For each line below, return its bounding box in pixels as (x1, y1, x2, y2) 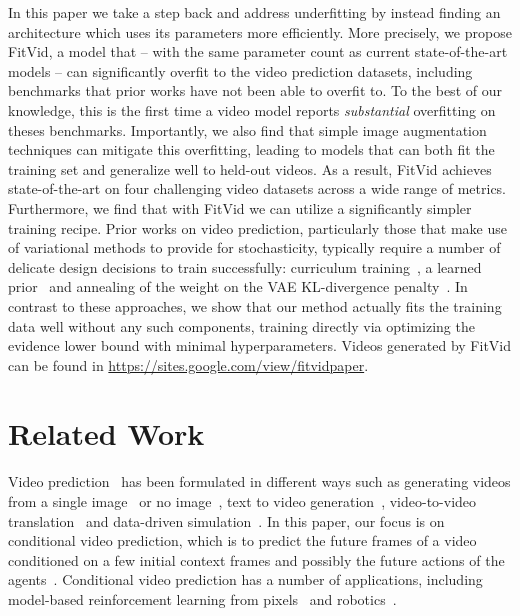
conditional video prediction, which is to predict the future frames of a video (8, 530, 477, 551)
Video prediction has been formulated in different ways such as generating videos (8, 471, 511, 492)
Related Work (8, 413, 205, 454)
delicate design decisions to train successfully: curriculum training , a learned (8, 256, 482, 277)
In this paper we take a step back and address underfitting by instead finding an (8, 2, 501, 22)
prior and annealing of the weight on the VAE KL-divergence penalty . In (8, 276, 468, 297)
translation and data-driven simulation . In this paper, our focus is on (8, 510, 445, 531)
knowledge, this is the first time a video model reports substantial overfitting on (8, 99, 496, 120)
